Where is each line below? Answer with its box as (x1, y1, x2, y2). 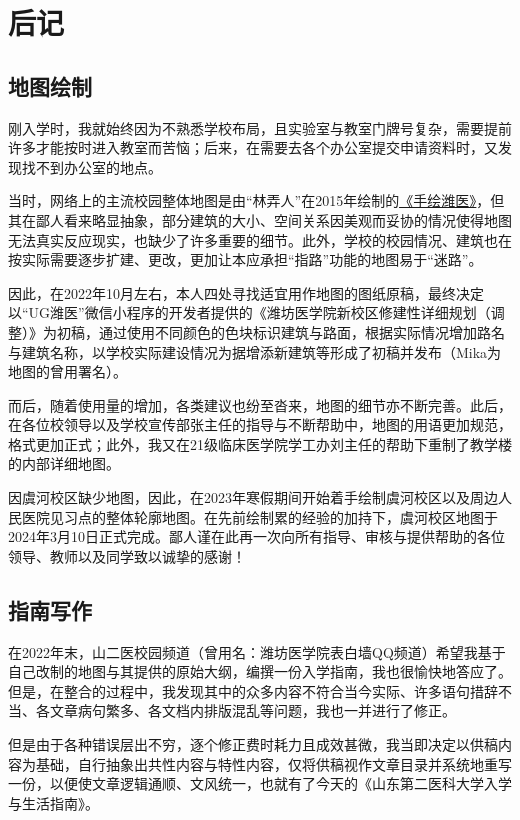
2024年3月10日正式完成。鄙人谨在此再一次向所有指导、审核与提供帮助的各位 (8, 526, 505, 547)
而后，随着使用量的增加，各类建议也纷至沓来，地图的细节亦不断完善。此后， (8, 394, 512, 415)
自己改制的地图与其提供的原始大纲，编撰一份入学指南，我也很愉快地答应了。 (8, 661, 512, 682)
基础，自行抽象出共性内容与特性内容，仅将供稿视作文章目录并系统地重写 (35, 753, 512, 774)
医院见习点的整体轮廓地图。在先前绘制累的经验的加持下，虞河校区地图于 (21, 506, 498, 527)
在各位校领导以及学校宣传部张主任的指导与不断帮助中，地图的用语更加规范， (8, 414, 512, 435)
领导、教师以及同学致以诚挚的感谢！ (8, 545, 246, 566)
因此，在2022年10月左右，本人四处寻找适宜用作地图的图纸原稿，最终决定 (8, 282, 484, 303)
